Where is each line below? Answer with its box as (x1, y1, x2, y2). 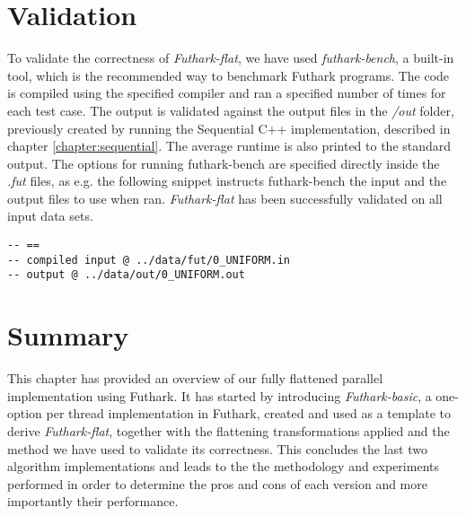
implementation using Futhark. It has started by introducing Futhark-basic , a (7, 386, 432, 405)
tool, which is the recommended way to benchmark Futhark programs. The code (7, 66, 450, 84)
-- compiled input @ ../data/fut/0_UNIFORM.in (7, 253, 290, 267)
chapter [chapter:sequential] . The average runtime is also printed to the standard (7, 136, 452, 155)
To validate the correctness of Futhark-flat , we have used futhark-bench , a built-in (7, 48, 454, 67)
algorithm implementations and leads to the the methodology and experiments (7, 457, 439, 476)
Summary (7, 317, 129, 354)
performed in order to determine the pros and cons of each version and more (7, 474, 427, 493)
